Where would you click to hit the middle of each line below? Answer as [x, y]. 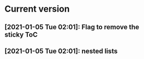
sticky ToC [21, 34]
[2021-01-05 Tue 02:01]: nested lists [61, 51]
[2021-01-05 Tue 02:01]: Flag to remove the [72, 27]
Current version [37, 9]
